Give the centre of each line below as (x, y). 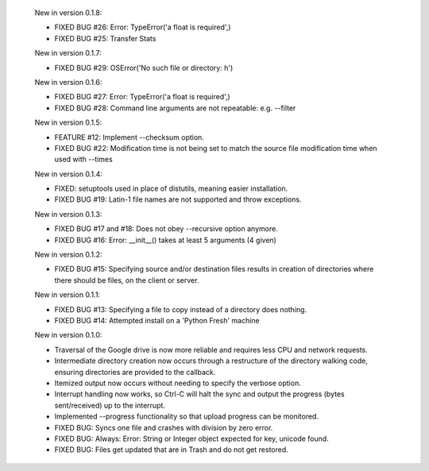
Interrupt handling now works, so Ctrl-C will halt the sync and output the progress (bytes (199, 394)
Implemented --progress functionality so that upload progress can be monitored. (187, 416)
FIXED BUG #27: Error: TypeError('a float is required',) (142, 97)
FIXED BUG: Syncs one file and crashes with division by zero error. (164, 427)
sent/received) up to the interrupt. (110, 405)
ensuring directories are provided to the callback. (135, 372)
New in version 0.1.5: (68, 122)
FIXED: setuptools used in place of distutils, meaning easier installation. (171, 189)
